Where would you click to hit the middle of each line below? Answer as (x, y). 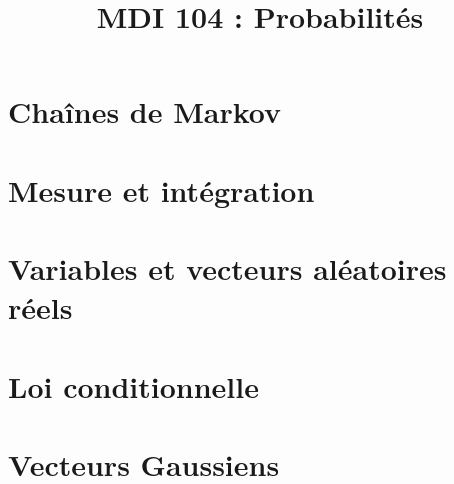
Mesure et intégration (161, 189)
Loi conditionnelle (133, 385)
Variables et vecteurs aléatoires (227, 268)
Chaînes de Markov (145, 111)
